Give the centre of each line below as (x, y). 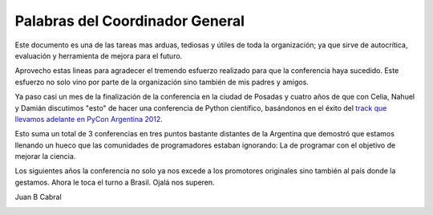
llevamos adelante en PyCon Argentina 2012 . (89, 119)
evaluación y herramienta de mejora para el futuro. (99, 55)
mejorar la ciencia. (45, 156)
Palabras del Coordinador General (129, 21)
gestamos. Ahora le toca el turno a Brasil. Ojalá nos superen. (115, 182)
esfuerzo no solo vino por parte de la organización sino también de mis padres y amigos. (162, 82)
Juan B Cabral (38, 197)
